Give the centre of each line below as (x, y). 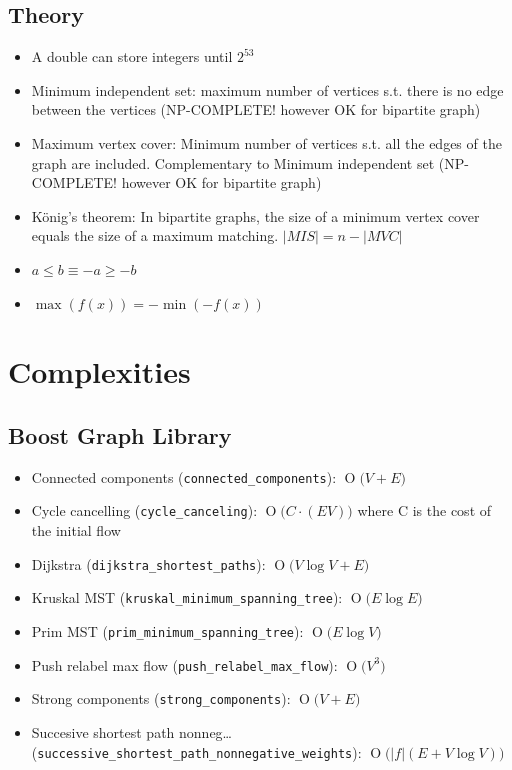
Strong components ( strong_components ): (161, 698)
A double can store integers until (132, 56)
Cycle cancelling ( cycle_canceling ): (144, 510)
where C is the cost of (424, 510)
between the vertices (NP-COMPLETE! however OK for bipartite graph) (256, 109)
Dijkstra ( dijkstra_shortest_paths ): (148, 563)
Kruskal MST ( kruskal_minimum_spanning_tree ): (187, 597)
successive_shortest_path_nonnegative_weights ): (199, 751)
